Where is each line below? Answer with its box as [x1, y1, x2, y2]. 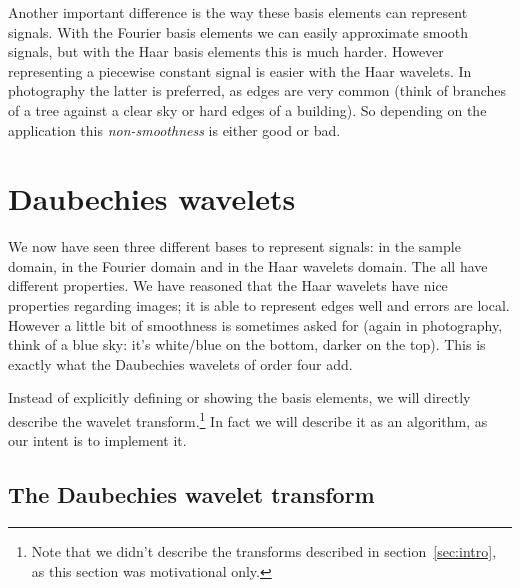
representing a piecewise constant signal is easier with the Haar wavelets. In [8, 60, 472, 81]
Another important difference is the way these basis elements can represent [8, 2, 468, 22]
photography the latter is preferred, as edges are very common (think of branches [8, 80, 507, 101]
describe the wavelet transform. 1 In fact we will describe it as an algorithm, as [8, 408, 488, 431]
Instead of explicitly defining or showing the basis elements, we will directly [8, 387, 471, 408]
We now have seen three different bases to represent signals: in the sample [8, 236, 461, 257]
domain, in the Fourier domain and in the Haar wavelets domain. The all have [8, 255, 488, 276]
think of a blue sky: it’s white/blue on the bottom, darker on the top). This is [8, 334, 486, 355]
